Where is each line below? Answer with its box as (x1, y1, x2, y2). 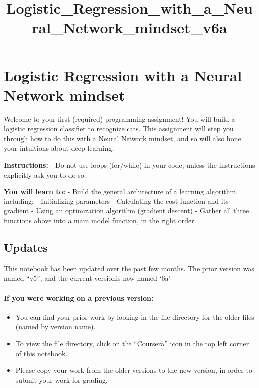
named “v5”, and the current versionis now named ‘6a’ (4, 273, 171, 283)
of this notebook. (15, 348, 68, 358)
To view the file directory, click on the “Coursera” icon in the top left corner (15, 338, 249, 348)
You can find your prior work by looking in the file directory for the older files (15, 311, 254, 322)
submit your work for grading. (15, 374, 108, 385)
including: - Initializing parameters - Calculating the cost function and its (4, 195, 229, 206)
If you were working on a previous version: (4, 292, 154, 303)
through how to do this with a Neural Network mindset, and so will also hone (4, 133, 241, 143)
